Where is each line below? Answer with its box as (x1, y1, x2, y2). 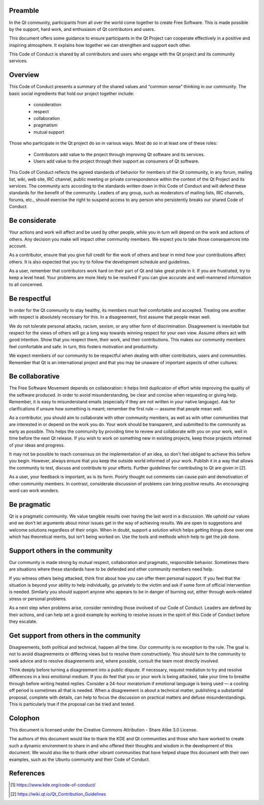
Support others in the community (9, 546, 112, 555)
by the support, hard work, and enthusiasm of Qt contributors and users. (9, 26, 155, 32)
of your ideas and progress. (9, 442, 65, 448)
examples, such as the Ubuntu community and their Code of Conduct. (9, 757, 150, 762)
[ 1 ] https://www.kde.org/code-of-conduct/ (10, 782, 96, 788)
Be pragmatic (9, 500, 51, 509)
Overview (9, 71, 40, 79)
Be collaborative (9, 372, 60, 380)
